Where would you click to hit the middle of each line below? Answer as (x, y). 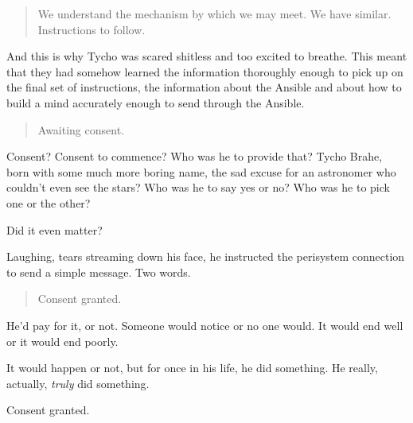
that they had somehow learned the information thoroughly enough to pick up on (205, 71)
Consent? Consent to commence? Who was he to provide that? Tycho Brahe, (195, 156)
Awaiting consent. (81, 129)
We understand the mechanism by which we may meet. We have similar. (214, 14)
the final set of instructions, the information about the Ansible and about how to (204, 87)
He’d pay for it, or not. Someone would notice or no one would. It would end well (205, 325)
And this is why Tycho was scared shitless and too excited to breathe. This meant (207, 56)
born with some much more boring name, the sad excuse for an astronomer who (201, 171)
